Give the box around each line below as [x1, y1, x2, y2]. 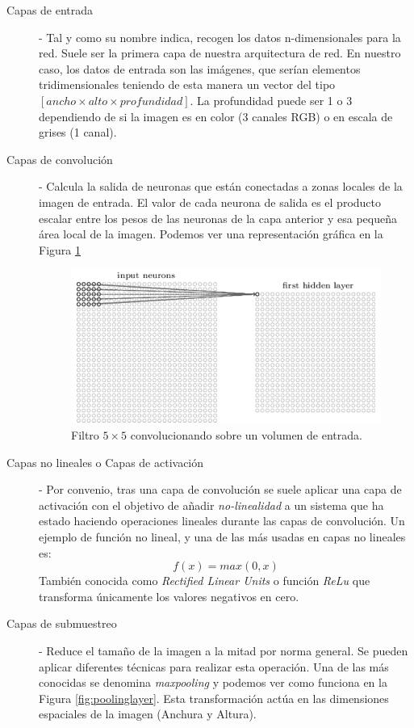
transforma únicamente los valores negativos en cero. [39, 587, 299, 604]
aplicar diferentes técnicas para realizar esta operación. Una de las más [39, 658, 389, 675]
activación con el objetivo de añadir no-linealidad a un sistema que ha [39, 496, 384, 513]
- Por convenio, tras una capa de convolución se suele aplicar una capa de [39, 481, 402, 498]
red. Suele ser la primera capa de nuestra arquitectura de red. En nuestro [39, 44, 401, 61]
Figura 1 [39, 241, 81, 258]
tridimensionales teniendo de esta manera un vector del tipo [39, 76, 336, 93]
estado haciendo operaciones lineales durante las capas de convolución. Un [39, 512, 405, 529]
